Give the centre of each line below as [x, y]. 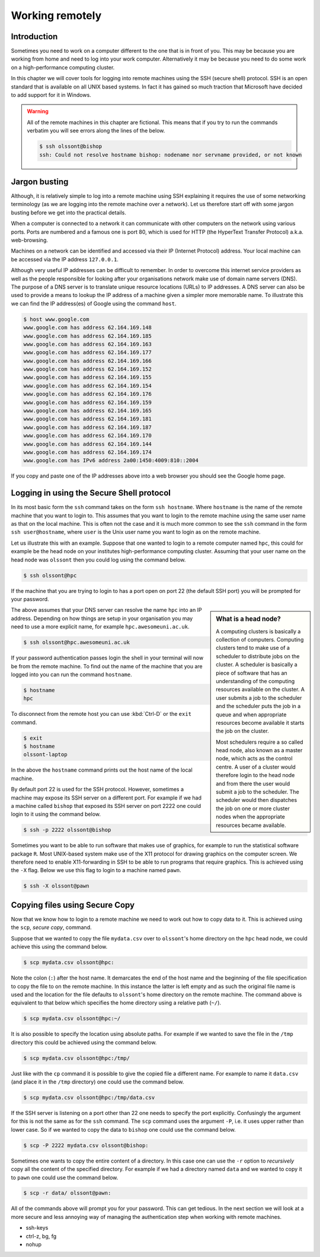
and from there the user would [253, 784]
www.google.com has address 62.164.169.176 [88, 394]
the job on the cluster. [242, 731]
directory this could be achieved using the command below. [84, 1042]
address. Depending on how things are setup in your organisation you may [102, 618]
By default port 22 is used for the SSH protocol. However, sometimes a [97, 789]
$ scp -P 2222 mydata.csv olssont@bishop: [86, 1145]
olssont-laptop [45, 755]
